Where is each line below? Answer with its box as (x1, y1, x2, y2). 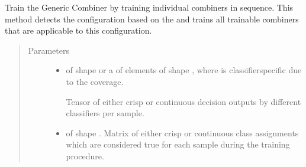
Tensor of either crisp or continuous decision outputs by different (66, 95, 301, 107)
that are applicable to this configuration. (5, 24, 152, 37)
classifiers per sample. (66, 107, 144, 119)
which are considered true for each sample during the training (66, 138, 290, 150)
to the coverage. (66, 75, 124, 87)
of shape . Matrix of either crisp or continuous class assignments (66, 126, 299, 139)
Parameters (28, 44, 69, 56)
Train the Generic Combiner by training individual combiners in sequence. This (5, 1, 294, 13)
